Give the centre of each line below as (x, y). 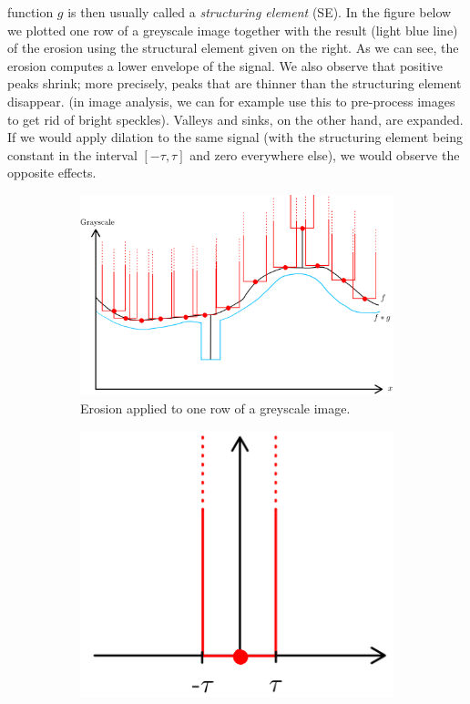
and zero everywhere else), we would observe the (325, 154)
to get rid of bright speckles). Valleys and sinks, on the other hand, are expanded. (235, 119)
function (31, 12)
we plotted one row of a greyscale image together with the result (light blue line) (233, 30)
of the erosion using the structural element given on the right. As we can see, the (233, 48)
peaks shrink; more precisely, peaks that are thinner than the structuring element (235, 83)
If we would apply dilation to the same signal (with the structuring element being (235, 137)
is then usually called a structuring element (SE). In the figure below (260, 12)
